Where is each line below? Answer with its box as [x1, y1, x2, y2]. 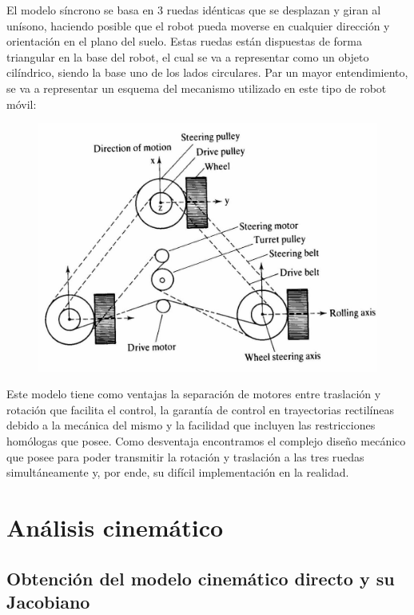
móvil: [6, 95, 37, 112]
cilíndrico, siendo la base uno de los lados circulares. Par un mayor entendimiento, [6, 64, 408, 81]
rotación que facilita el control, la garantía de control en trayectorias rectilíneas [6, 401, 394, 417]
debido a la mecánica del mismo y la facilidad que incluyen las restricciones [6, 417, 376, 433]
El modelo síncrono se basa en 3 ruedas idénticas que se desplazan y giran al [6, 2, 381, 18]
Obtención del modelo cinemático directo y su [6, 565, 395, 590]
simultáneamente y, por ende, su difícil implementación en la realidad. [6, 464, 349, 481]
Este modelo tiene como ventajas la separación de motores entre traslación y [6, 385, 381, 402]
